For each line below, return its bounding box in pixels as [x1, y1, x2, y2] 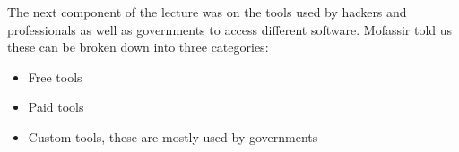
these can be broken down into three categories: [7, 38, 269, 56]
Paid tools [28, 97, 84, 116]
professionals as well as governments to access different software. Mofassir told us [7, 20, 453, 38]
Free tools [28, 67, 82, 86]
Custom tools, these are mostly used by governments [28, 127, 318, 146]
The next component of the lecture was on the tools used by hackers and [7, 3, 407, 21]
